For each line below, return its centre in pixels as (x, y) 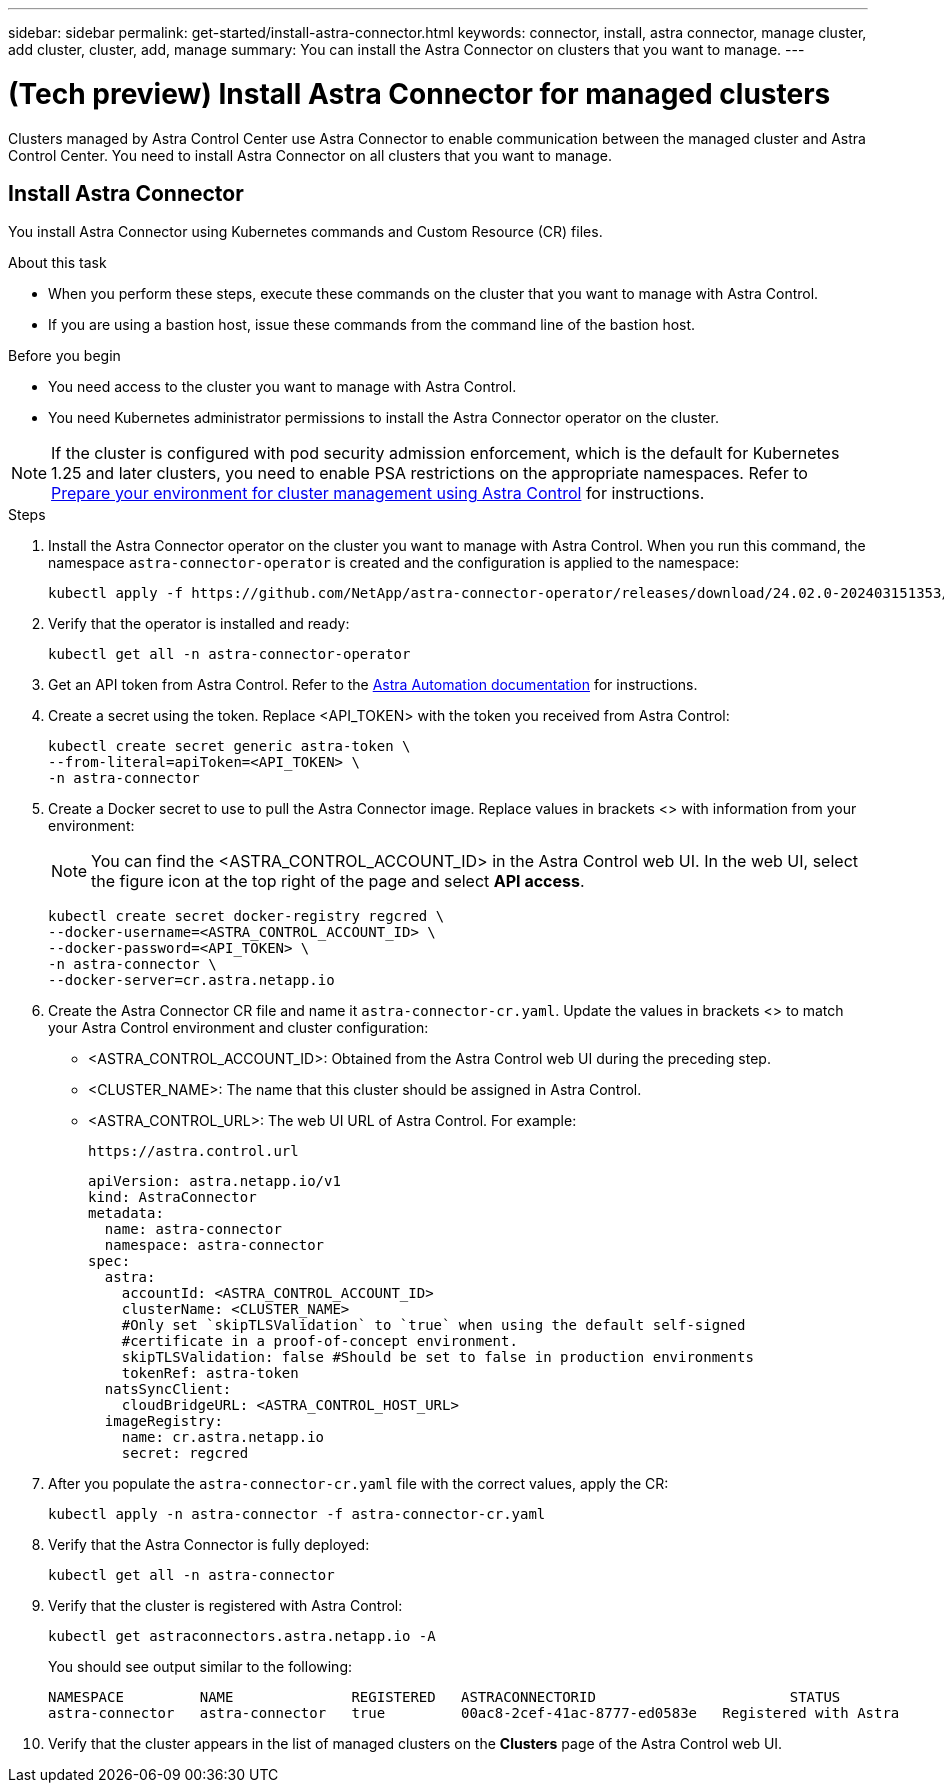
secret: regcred (185, 1453)
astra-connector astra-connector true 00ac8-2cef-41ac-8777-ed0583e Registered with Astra (474, 1713)
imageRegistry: (163, 1421)
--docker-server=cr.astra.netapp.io (191, 980)
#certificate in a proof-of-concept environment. (319, 1341)
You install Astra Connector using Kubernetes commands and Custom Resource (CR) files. (305, 232)
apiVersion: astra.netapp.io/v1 (214, 1181)
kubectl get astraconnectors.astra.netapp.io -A (242, 1636)
